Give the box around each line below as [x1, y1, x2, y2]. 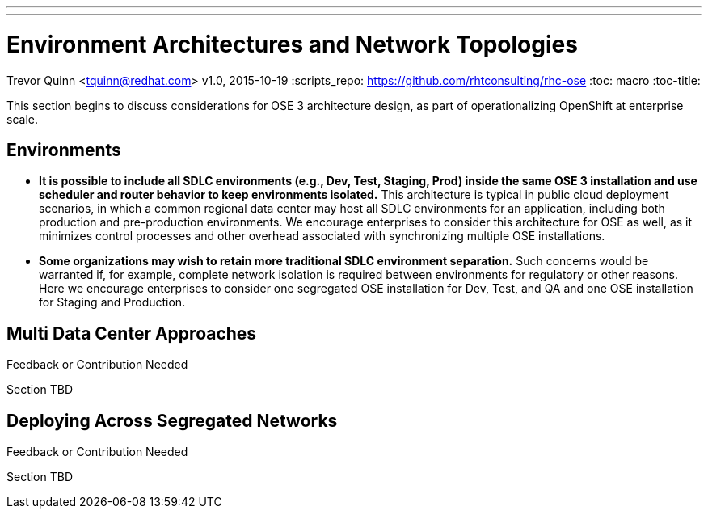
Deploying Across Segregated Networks [6, 410, 338, 431]
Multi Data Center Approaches [6, 323, 257, 344]
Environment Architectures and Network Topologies [6, 30, 578, 58]
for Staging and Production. [39, 295, 186, 310]
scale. [6, 112, 38, 126]
